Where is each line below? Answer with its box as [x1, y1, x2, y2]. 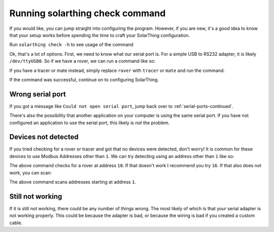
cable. [9, 219, 23, 225]
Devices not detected [9, 133, 79, 141]
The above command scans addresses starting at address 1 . [9, 179, 136, 185]
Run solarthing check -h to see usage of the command [9, 42, 134, 48]
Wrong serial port [9, 90, 66, 98]
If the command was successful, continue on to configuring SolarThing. [9, 76, 159, 83]
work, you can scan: [9, 170, 52, 176]
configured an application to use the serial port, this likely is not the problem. [9, 120, 170, 126]
